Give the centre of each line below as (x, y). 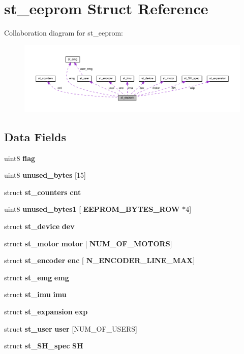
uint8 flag (20, 158)
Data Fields (35, 136)
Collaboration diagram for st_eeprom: (64, 33)
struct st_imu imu (35, 294)
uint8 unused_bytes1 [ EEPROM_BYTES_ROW (92, 209)
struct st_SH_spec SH (44, 346)
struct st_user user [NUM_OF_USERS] (71, 328)
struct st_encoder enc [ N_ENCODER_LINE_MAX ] (100, 260)
